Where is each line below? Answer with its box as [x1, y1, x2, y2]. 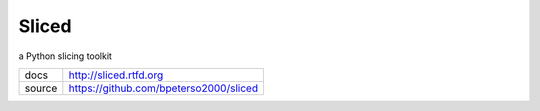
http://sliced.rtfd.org [68, 68, 164, 82]
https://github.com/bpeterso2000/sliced [68, 81, 259, 95]
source [24, 81, 58, 95]
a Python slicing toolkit [18, 50, 112, 62]
